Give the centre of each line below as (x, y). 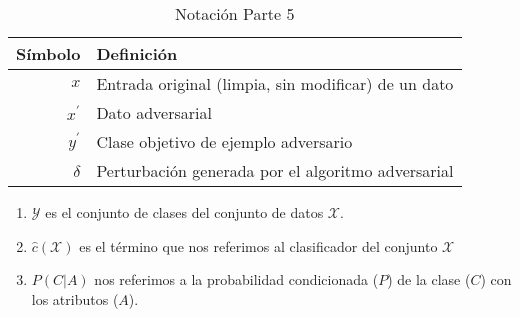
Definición (137, 53)
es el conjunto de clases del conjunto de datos (184, 212)
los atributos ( (75, 298)
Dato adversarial (154, 112)
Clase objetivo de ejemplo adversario (224, 141)
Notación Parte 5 (235, 13)
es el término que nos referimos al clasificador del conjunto (258, 245)
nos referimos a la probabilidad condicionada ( (236, 279)
